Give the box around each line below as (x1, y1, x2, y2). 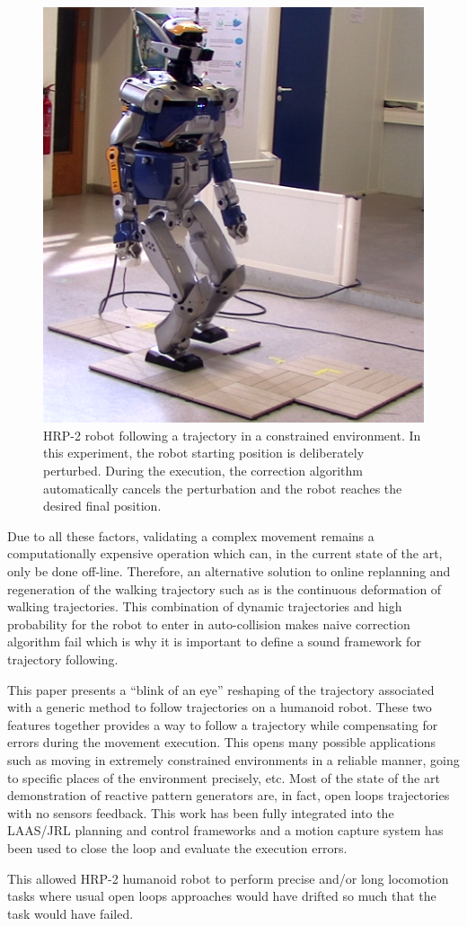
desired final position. (43, 496, 162, 515)
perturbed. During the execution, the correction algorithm (43, 461, 363, 480)
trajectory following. (7, 650, 119, 668)
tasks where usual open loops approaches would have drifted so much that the (7, 886, 436, 905)
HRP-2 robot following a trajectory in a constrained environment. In (43, 425, 421, 444)
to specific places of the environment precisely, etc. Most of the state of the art (7, 768, 440, 787)
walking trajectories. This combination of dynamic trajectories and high (7, 597, 402, 616)
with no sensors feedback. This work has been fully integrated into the (7, 803, 394, 822)
